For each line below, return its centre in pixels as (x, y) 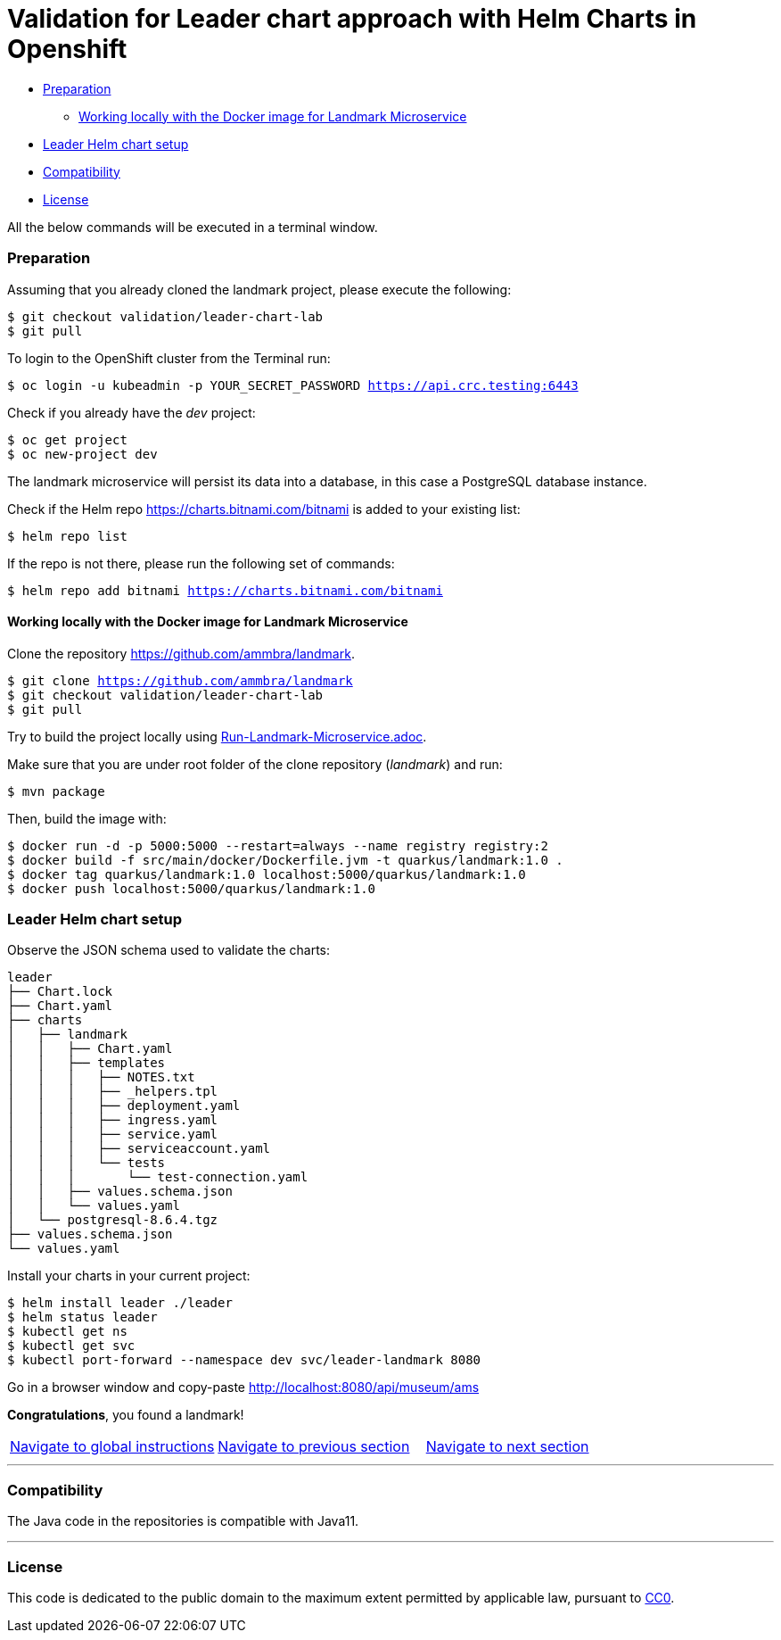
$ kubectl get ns (67, 1332)
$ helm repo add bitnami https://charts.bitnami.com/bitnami (225, 590)
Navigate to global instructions (112, 1447)
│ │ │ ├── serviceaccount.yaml (139, 1149)
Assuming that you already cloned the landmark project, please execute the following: (259, 289)
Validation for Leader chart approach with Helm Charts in (352, 19)
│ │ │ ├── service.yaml (113, 1135)
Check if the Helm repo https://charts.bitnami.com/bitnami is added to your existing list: (264, 509)
